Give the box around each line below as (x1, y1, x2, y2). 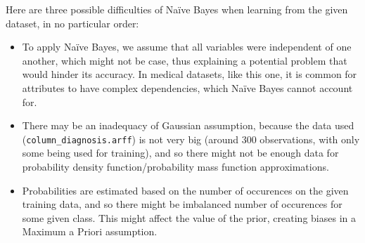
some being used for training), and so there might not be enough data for (22, 145, 339, 160)
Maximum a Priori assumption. (22, 224, 158, 239)
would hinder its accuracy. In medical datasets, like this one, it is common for (22, 67, 357, 81)
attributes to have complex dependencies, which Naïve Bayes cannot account (22, 80, 353, 95)
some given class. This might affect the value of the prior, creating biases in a (22, 210, 356, 225)
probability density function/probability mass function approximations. (22, 159, 329, 173)
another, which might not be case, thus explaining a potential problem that (22, 53, 347, 67)
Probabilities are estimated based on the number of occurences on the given (22, 183, 349, 197)
